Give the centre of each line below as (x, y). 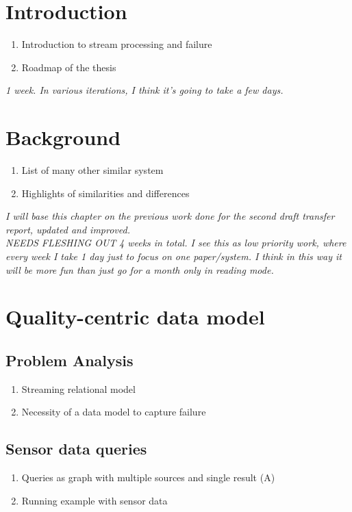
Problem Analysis (70, 360)
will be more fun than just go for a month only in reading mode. (140, 269)
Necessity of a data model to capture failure (114, 412)
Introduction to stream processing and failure (117, 44)
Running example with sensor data (95, 500)
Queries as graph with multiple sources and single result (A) (148, 477)
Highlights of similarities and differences (105, 193)
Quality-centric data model (135, 317)
